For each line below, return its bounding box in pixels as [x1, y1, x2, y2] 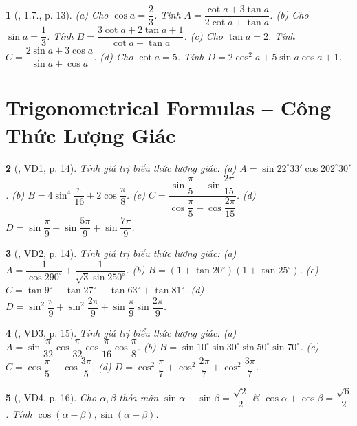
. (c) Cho [184, 28, 223, 43]
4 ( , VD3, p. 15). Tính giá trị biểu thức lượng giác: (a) [6, 325, 237, 339]
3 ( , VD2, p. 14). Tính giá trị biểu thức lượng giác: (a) [6, 246, 237, 260]
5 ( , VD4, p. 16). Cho [6, 390, 97, 404]
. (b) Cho [270, 8, 309, 22]
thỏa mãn [119, 390, 159, 404]
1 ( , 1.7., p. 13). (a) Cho [6, 8, 109, 22]
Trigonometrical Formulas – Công [6, 93, 332, 122]
